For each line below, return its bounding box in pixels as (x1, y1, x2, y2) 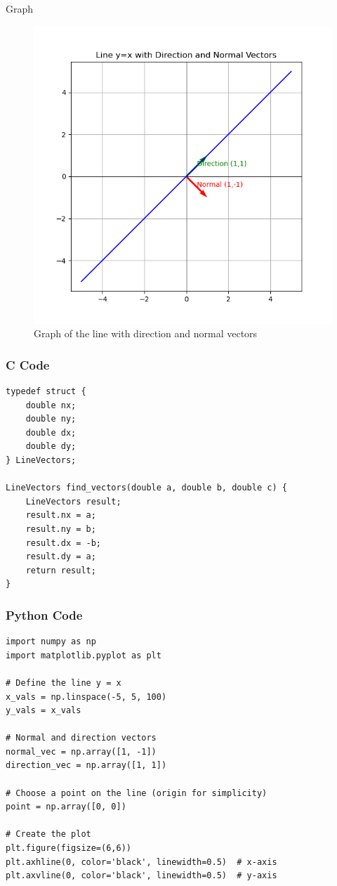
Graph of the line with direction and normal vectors (34, 326, 258, 341)
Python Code (6, 606, 83, 623)
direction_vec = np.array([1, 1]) (6, 760, 167, 771)
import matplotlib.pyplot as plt (6, 650, 161, 660)
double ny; (25, 414, 77, 424)
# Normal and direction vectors (6, 733, 157, 743)
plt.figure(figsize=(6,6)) (6, 843, 131, 854)
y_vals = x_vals (6, 705, 81, 716)
